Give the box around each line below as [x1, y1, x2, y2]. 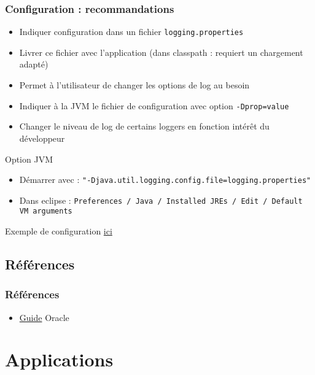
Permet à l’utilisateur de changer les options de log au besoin [19, 79, 250, 91]
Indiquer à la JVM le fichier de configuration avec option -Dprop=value [19, 99, 289, 112]
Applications [5, 347, 114, 372]
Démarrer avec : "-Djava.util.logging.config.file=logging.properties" [19, 173, 311, 186]
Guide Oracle [19, 311, 69, 323]
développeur [19, 131, 65, 144]
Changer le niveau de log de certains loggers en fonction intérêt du [19, 120, 270, 133]
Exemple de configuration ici [5, 225, 112, 238]
